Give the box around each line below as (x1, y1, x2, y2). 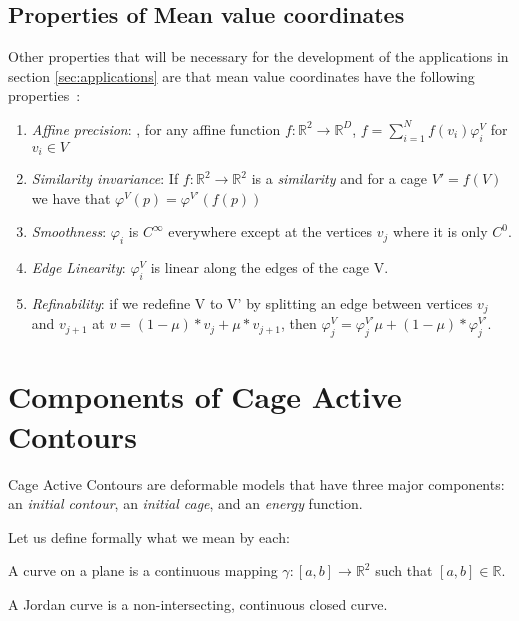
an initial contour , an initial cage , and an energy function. (8, 493, 363, 514)
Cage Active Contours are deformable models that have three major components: (8, 473, 505, 494)
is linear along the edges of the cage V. (150, 257, 389, 278)
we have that (31, 187, 111, 208)
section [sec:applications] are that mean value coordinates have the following (8, 65, 475, 86)
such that (375, 560, 433, 581)
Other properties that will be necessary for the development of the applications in (8, 46, 509, 67)
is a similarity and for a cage (251, 168, 427, 189)
